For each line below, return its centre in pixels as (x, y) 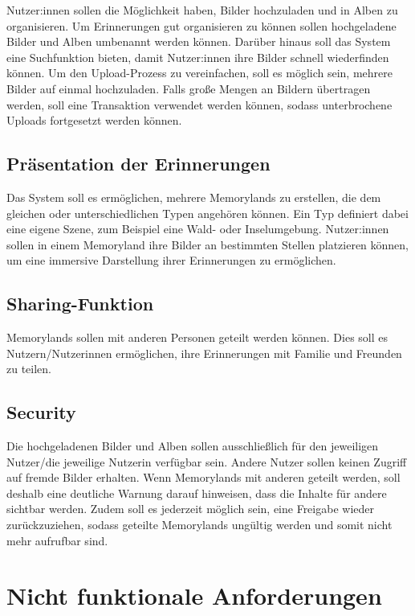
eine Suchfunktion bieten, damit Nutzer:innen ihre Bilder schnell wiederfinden (198, 57)
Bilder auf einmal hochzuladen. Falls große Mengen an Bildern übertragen (189, 88)
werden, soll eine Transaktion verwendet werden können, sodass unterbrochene (199, 104)
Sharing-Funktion (80, 304)
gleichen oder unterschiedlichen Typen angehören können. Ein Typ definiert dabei (207, 213)
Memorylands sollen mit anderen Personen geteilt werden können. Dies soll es (197, 337)
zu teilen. (29, 369)
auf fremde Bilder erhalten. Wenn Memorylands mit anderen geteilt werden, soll (203, 477)
